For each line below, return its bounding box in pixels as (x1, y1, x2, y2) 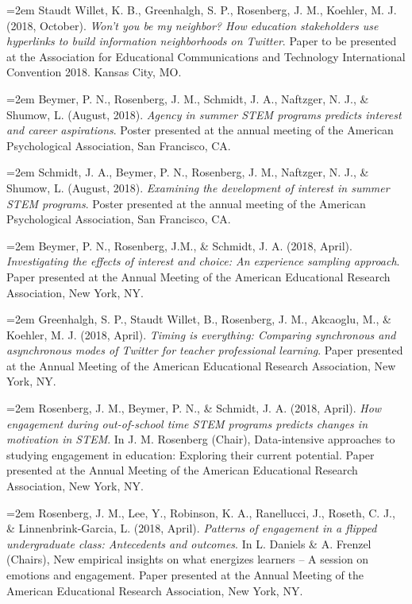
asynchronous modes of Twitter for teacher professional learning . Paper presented (6, 342, 403, 358)
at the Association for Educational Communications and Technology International (6, 48, 406, 64)
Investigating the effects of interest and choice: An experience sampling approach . (6, 253, 400, 269)
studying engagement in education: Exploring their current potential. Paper (6, 446, 375, 463)
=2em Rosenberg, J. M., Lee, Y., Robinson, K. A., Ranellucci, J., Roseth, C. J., (6, 504, 395, 521)
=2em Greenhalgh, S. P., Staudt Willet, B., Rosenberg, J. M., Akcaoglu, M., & (6, 311, 391, 327)
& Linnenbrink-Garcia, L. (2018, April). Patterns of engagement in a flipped (6, 520, 377, 536)
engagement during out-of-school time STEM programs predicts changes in (6, 415, 368, 432)
